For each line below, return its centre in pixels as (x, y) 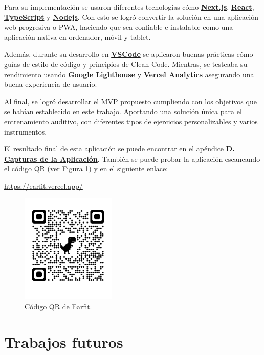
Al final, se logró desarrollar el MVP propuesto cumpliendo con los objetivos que (130, 101)
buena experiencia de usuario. (51, 84)
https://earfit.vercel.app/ (43, 185)
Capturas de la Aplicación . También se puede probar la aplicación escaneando (132, 158)
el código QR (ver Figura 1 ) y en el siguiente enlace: (86, 169)
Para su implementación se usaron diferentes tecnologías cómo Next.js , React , (129, 7)
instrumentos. (26, 131)
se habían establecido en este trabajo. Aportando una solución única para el (123, 111)
